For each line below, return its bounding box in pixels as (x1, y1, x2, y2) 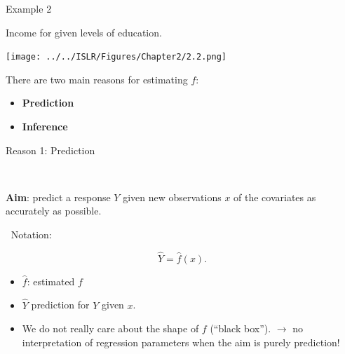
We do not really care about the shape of (22, 321, 199, 336)
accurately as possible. (6, 203, 102, 218)
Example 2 (6, 1, 52, 15)
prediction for (31, 297, 90, 312)
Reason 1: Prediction (6, 142, 95, 157)
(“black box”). (210, 321, 271, 336)
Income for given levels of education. (6, 25, 162, 39)
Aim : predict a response (6, 189, 111, 204)
